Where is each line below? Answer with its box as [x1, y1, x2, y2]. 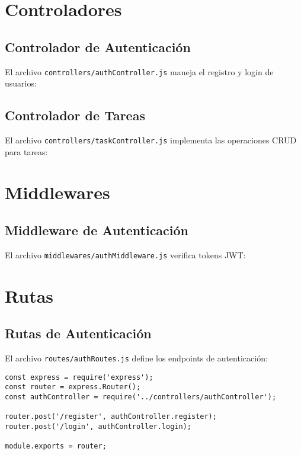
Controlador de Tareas [5, 106, 145, 124]
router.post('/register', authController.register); [5, 412, 217, 421]
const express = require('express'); [5, 373, 153, 382]
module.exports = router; [5, 442, 107, 451]
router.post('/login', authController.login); [5, 422, 191, 431]
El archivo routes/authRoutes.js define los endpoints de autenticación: [5, 352, 268, 364]
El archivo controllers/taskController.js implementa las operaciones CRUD [5, 134, 297, 146]
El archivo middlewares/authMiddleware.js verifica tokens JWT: [5, 248, 246, 261]
